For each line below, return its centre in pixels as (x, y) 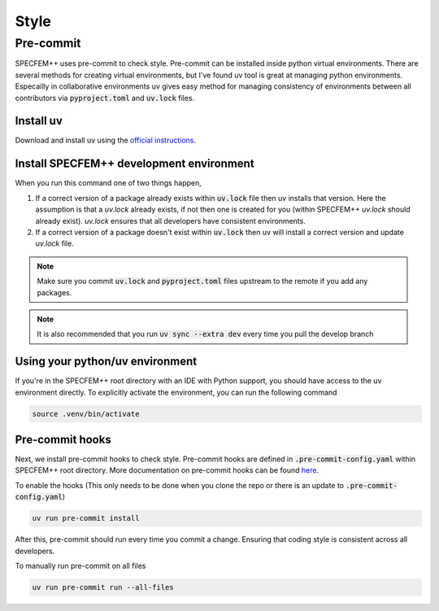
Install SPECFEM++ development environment (135, 164)
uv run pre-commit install (86, 518)
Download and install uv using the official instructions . (106, 140)
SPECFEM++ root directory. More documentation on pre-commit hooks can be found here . (167, 470)
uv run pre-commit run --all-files (103, 587)
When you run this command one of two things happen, (109, 183)
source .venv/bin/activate (86, 414)
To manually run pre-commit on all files (80, 565)
